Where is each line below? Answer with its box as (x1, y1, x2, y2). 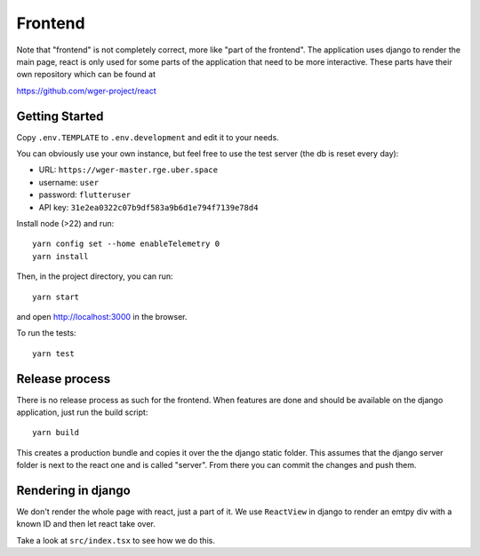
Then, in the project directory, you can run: (16, 271, 173, 282)
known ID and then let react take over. (16, 519, 156, 529)
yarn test (32, 348, 75, 359)
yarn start (32, 291, 80, 302)
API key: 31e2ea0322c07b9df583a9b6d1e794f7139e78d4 (38, 202, 259, 212)
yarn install (32, 251, 89, 261)
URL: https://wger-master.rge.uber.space (38, 164, 218, 175)
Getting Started (16, 108, 104, 123)
